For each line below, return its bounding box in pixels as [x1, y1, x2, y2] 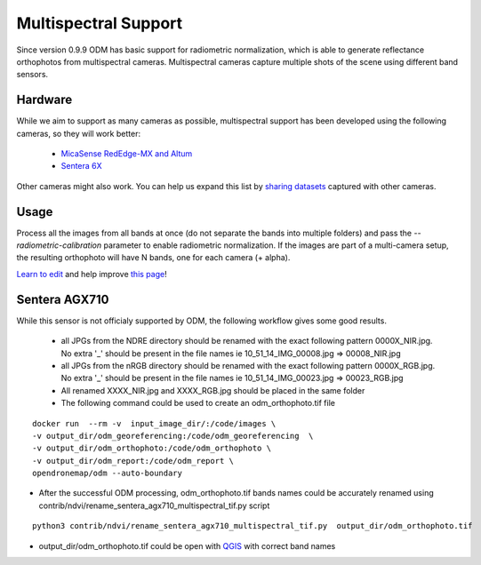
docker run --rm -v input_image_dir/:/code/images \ [32, 418, 277, 428]
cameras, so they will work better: [16, 128, 141, 139]
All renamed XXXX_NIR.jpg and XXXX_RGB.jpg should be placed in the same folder [60, 385, 365, 395]
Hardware [16, 92, 73, 107]
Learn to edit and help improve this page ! [16, 268, 168, 279]
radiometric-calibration [16, 240, 102, 251]
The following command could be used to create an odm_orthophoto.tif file [60, 398, 335, 409]
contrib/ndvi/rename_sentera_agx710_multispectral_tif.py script [38, 500, 270, 511]
